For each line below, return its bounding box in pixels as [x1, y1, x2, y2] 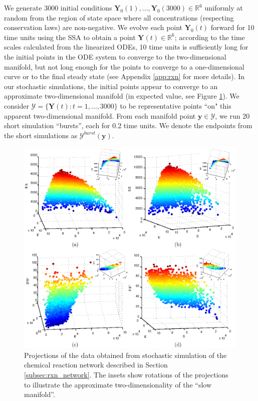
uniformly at [204, 3, 243, 13]
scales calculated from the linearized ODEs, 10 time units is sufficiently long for [4, 42, 248, 52]
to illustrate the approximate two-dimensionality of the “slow [24, 379, 212, 389]
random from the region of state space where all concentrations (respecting [4, 12, 234, 23]
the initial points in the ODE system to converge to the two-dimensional [4, 51, 226, 62]
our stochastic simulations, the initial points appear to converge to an [4, 81, 218, 91]
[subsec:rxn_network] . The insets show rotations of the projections [24, 369, 228, 379]
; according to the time [174, 32, 245, 42]
